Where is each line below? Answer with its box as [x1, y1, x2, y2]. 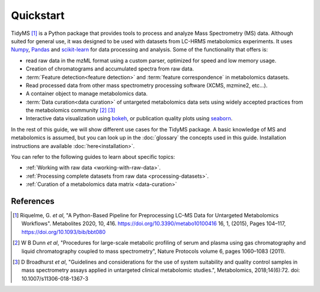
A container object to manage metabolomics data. [25, 90, 148, 97]
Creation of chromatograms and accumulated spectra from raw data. [25, 65, 194, 72]
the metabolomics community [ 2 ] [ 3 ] [25, 107, 116, 114]
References [11, 196, 55, 206]
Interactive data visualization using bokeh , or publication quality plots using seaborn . [25, 115, 233, 122]
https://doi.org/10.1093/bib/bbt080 [21, 228, 106, 235]
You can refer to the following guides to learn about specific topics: [11, 153, 175, 161]
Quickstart [11, 9, 65, 22]
